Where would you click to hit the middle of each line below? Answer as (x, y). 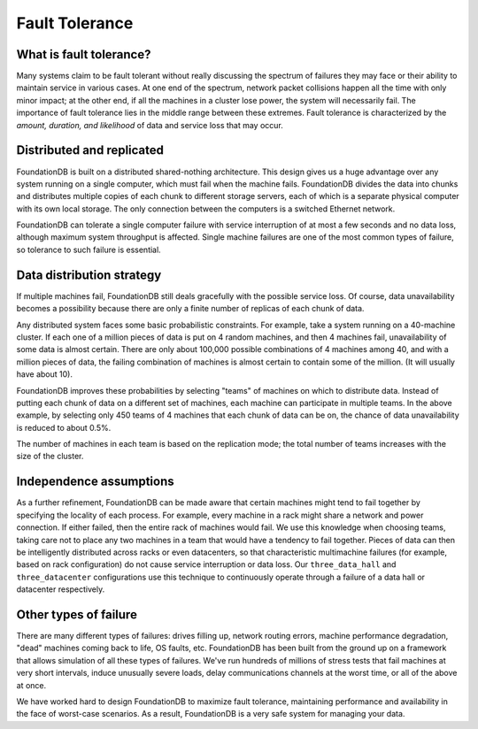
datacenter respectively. (61, 589)
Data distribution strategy (89, 275)
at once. (31, 685)
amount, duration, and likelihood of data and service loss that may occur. (150, 125)
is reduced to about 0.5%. (64, 427)
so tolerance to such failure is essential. (89, 249)
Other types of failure (77, 614)
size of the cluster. (50, 457)
